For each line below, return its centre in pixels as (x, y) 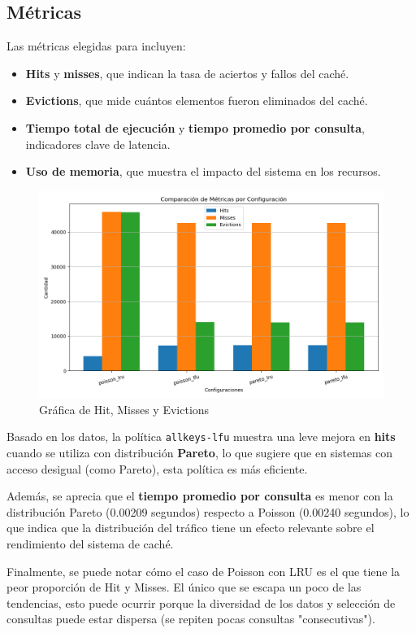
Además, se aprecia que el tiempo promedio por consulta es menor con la (200, 496)
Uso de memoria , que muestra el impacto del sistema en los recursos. (203, 171)
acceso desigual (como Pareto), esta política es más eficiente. (157, 468)
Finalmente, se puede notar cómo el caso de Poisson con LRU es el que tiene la (204, 571)
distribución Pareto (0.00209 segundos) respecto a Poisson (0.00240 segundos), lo (208, 511)
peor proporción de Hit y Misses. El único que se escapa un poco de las (184, 587)
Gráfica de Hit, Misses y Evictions (124, 409)
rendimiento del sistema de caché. (90, 543)
